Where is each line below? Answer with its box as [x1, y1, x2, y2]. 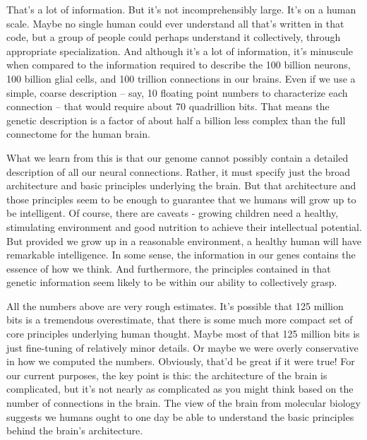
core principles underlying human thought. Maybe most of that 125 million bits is [6, 326, 360, 341]
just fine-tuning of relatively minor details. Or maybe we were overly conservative [6, 340, 359, 355]
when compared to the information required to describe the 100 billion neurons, [6, 57, 351, 72]
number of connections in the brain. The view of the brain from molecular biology [6, 396, 361, 410]
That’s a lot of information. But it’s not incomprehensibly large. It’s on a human [6, 2, 356, 16]
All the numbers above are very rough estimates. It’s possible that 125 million [6, 298, 344, 313]
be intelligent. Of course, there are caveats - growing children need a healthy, [6, 206, 339, 220]
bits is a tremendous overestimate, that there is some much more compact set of [6, 312, 353, 327]
